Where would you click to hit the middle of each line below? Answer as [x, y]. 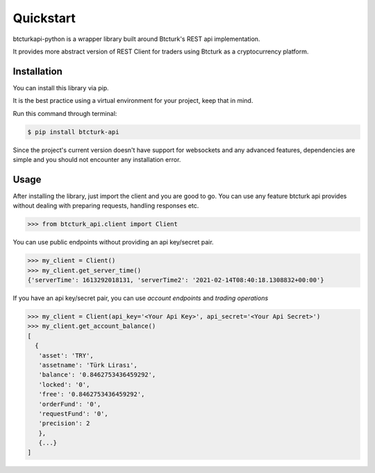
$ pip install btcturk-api [73, 132]
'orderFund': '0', [70, 404]
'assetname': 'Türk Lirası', [88, 365]
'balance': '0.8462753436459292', [97, 375]
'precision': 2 [64, 423]
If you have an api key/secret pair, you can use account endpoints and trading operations [141, 298]
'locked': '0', [64, 384]
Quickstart [44, 18]
